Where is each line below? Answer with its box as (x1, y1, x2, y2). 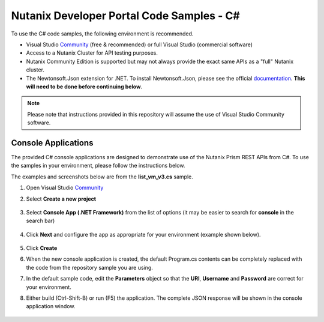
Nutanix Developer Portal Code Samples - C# (11, 9, 240, 22)
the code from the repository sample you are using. (26, 264, 153, 271)
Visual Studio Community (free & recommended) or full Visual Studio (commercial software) (26, 41, 253, 48)
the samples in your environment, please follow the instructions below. (11, 162, 185, 169)
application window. (26, 303, 76, 310)
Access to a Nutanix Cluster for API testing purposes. (26, 49, 158, 56)
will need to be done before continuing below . (26, 83, 143, 90)
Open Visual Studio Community (26, 184, 104, 192)
